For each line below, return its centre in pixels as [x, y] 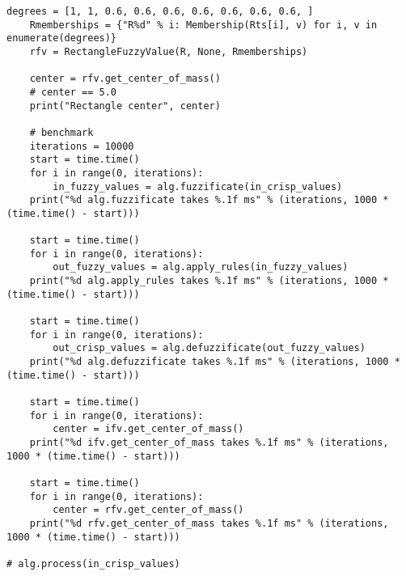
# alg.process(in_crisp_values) [93, 563]
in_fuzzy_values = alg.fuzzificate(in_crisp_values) [198, 186]
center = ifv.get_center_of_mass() [148, 429]
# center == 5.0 [73, 92]
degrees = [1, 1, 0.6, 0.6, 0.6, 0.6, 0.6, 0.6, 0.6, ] [160, 11]
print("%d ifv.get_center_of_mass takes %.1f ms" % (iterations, [209, 443]
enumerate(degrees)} [62, 38]
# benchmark [61, 132]
